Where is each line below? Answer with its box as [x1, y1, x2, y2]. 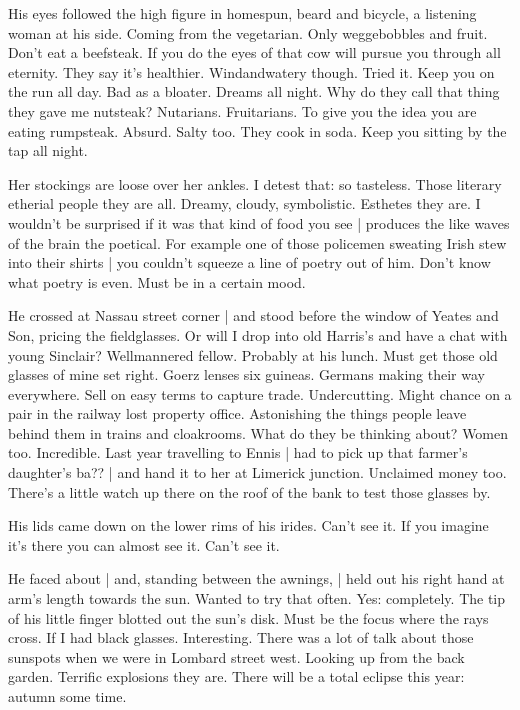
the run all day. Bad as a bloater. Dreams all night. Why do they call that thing [8, 81, 500, 102]
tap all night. [8, 140, 88, 161]
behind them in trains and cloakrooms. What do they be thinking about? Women [8, 422, 509, 443]
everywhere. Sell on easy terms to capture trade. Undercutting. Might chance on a [8, 383, 512, 404]
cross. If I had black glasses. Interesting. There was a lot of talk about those [8, 627, 474, 648]
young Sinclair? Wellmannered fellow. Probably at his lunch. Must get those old [8, 344, 498, 365]
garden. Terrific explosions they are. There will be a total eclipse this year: [8, 666, 465, 687]
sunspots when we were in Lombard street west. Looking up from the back [8, 646, 465, 667]
